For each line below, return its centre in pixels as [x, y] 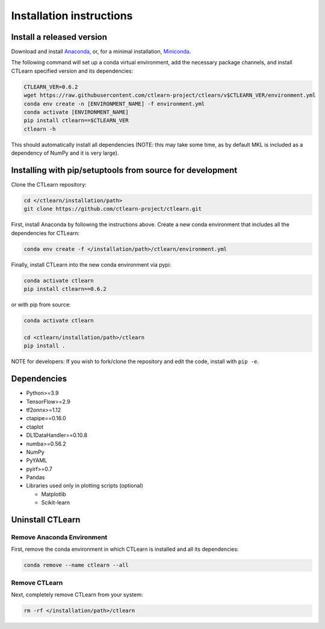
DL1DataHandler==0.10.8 [57, 435]
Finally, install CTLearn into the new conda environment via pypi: [91, 264]
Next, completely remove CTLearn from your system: [77, 595]
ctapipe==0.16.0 [46, 418]
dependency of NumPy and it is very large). [65, 153]
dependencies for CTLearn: [45, 233]
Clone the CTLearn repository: [49, 185]
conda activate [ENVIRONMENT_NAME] [76, 112]
